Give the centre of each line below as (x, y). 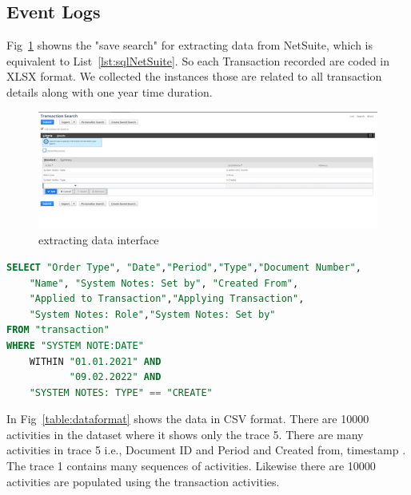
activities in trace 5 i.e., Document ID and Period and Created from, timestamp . (206, 450)
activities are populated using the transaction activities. (143, 481)
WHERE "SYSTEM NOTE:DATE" (75, 345)
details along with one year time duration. (110, 91)
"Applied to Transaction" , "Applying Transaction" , (167, 299)
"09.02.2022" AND (115, 377)
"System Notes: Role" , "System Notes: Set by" (152, 314)
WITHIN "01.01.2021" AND (95, 361)
